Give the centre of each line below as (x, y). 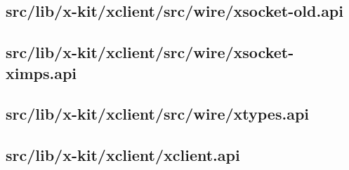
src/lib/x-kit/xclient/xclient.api (123, 155)
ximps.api (41, 72)
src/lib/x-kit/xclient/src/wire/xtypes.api (158, 114)
